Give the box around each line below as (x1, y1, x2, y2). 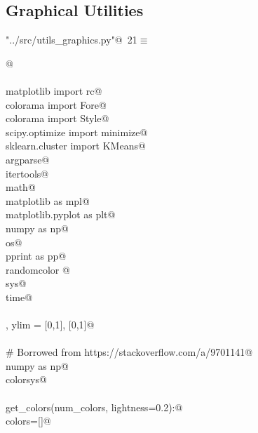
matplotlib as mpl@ (6, 193, 90, 208)
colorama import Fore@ (6, 97, 107, 112)
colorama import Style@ (6, 111, 109, 126)
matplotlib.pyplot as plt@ (6, 207, 116, 222)
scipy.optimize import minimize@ (6, 124, 148, 139)
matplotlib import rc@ (6, 83, 102, 98)
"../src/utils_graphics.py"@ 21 (6, 32, 137, 47)
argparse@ (6, 152, 50, 166)
